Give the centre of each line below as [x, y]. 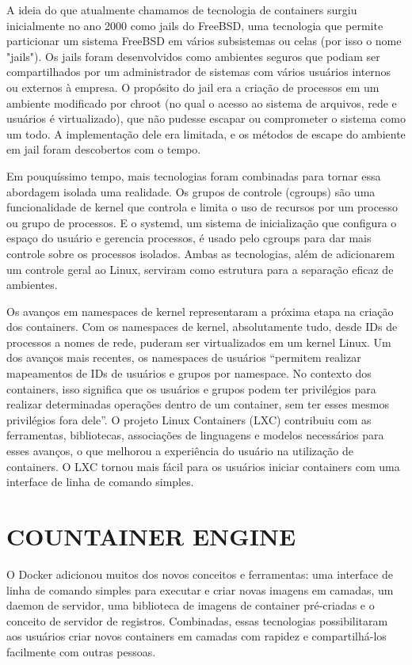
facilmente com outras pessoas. [81, 651]
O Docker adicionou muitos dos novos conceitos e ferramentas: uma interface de [200, 574]
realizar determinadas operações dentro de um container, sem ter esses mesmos [198, 404]
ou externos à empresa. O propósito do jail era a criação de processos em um [193, 87]
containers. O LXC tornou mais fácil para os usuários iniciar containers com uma [203, 466]
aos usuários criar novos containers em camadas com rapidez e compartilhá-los [196, 636]
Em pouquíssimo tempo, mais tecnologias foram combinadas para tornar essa [194, 175]
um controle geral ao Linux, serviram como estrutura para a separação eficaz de [200, 269]
